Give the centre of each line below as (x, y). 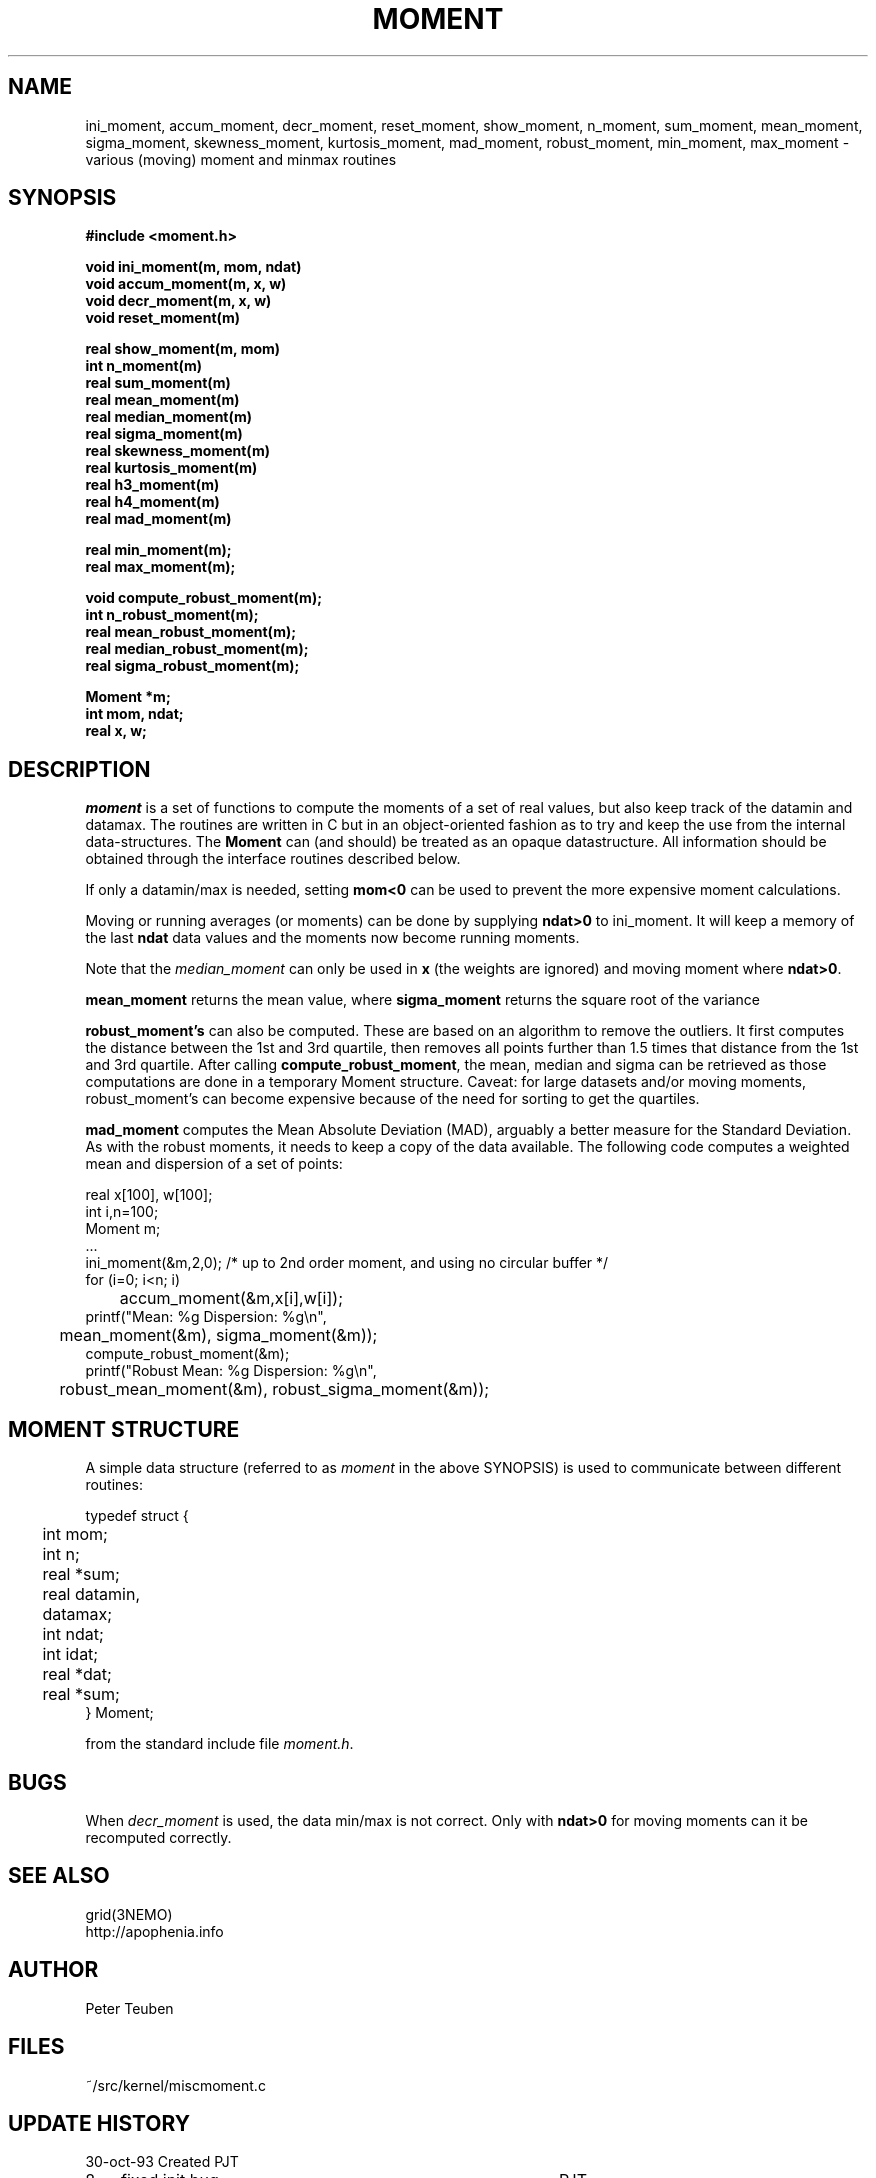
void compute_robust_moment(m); (203, 598)
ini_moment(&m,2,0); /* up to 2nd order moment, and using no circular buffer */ (347, 1263)
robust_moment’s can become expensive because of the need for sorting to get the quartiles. (392, 1099)
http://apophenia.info (154, 1931)
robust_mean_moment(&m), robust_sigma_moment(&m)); (274, 1389)
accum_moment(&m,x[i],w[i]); (231, 1298)
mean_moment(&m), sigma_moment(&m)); (218, 1335)
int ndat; (73, 1634)
